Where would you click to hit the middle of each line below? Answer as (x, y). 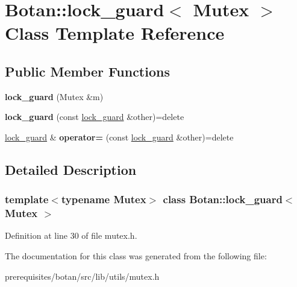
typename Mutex (104, 199)
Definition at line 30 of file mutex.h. (71, 235)
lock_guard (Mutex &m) (54, 96)
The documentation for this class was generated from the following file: (136, 256)
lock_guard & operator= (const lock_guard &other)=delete (119, 137)
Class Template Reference (115, 33)
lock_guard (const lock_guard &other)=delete (95, 117)
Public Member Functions (87, 71)
